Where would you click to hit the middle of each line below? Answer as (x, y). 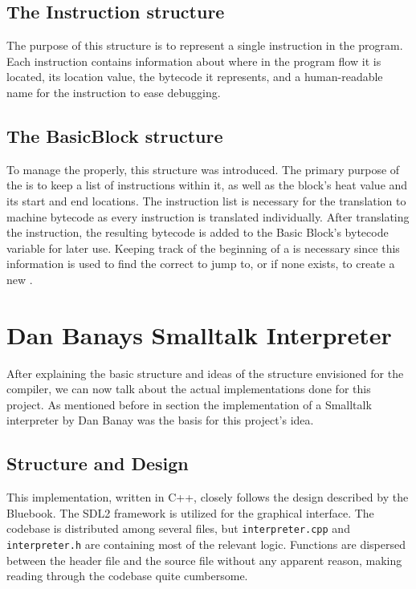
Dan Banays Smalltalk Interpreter (199, 334)
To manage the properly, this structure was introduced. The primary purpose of (203, 169)
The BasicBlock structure (115, 135)
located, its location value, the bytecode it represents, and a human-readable (195, 77)
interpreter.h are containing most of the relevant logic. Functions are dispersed (206, 544)
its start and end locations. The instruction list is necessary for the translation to (206, 200)
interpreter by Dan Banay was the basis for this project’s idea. (160, 420)
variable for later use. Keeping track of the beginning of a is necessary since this (203, 248)
